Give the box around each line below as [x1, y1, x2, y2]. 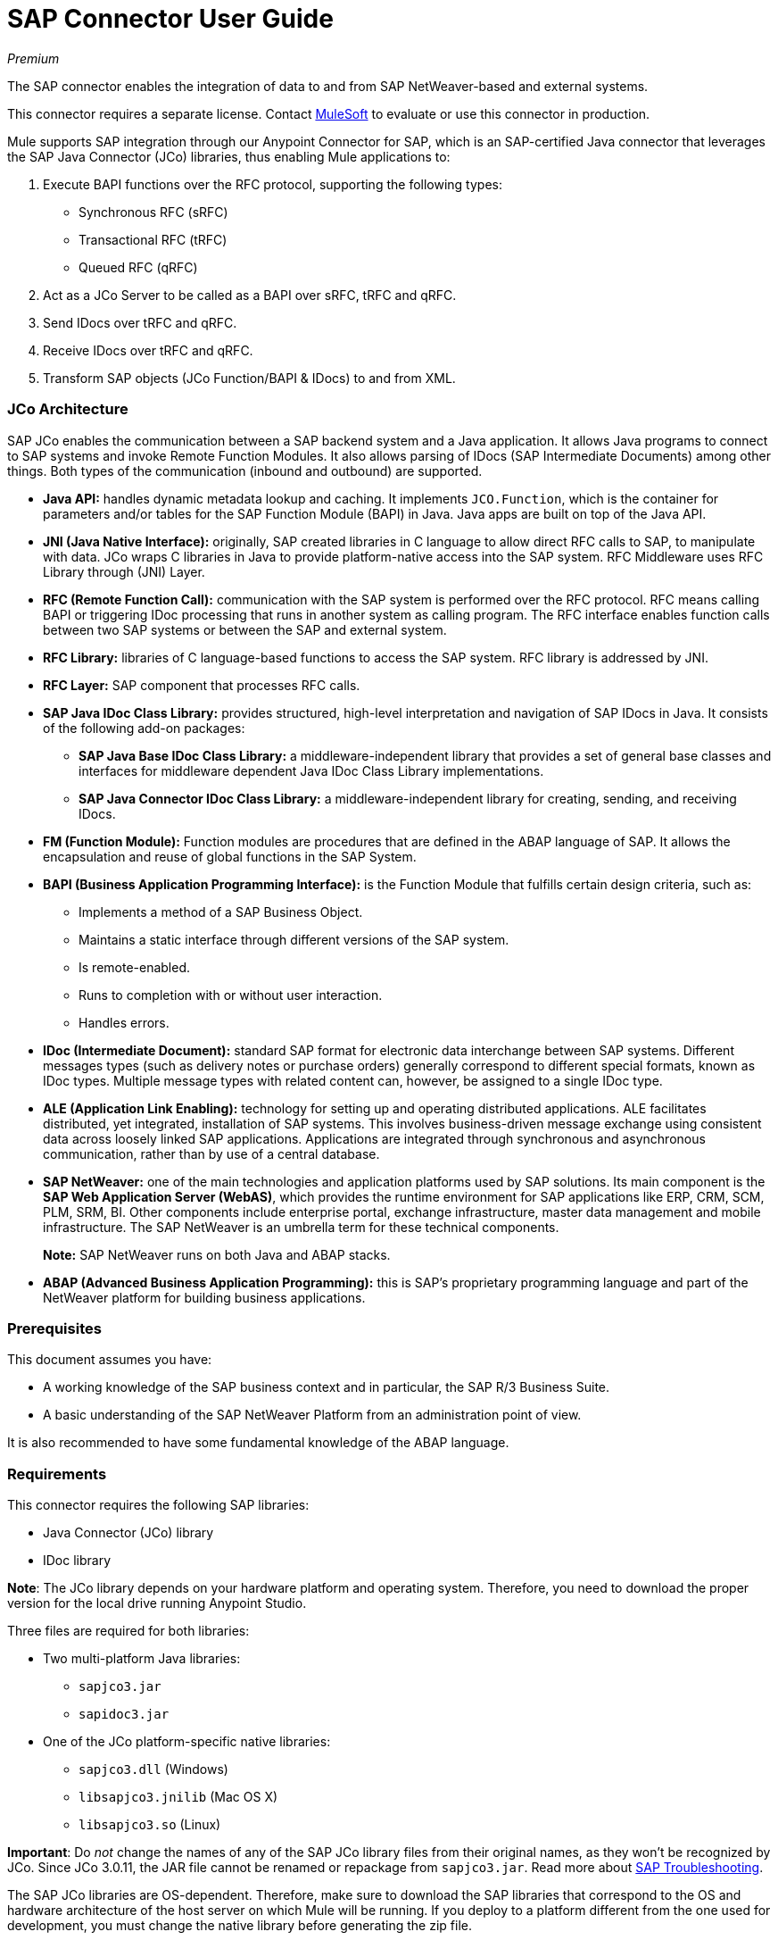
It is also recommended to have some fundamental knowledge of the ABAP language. [7, 1435, 509, 1451]
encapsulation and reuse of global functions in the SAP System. [43, 848, 417, 864]
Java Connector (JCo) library [43, 1525, 214, 1540]
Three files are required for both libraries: [7, 1623, 250, 1638]
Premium [7, 50, 60, 66]
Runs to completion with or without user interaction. [79, 987, 383, 1003]
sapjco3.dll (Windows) [79, 1761, 228, 1777]
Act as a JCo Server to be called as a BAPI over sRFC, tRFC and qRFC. [43, 287, 457, 303]
